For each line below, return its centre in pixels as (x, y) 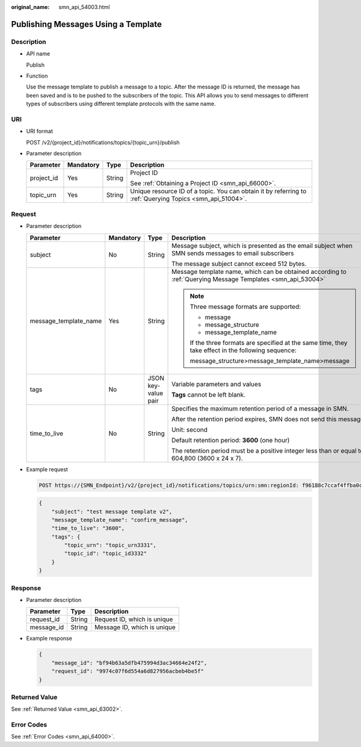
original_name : (30, 7)
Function (37, 76)
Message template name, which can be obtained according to (259, 271)
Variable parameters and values (217, 384)
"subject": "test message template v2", (112, 511)
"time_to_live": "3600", (88, 528)
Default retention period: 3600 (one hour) (231, 440)
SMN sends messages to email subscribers (233, 253)
